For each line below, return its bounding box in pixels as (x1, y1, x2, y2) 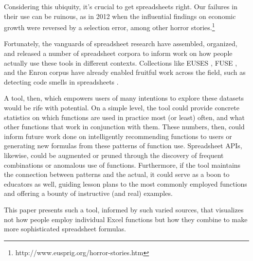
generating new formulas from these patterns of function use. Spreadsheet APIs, (4, 140, 242, 151)
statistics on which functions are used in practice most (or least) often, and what (4, 112, 245, 122)
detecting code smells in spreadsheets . (4, 76, 119, 87)
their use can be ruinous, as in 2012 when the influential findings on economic (4, 11, 236, 21)
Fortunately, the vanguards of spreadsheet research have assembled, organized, (4, 38, 237, 49)
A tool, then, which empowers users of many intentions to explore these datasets (4, 93, 244, 103)
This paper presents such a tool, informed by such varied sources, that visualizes (4, 204, 244, 214)
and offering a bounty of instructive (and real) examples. (4, 188, 173, 198)
